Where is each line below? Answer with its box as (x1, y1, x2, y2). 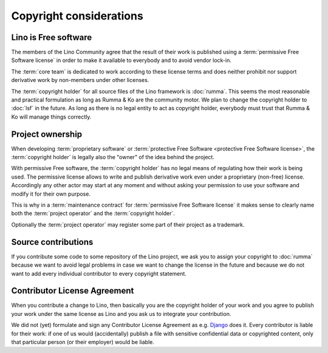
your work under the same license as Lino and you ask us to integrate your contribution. (11, 310, 231, 317)
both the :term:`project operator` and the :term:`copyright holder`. (11, 210, 176, 217)
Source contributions (11, 237, 94, 247)
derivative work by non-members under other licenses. (11, 77, 149, 84)
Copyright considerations (11, 9, 144, 22)
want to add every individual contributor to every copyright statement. (11, 270, 186, 277)
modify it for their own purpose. (11, 190, 91, 197)
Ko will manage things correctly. (11, 113, 92, 120)
